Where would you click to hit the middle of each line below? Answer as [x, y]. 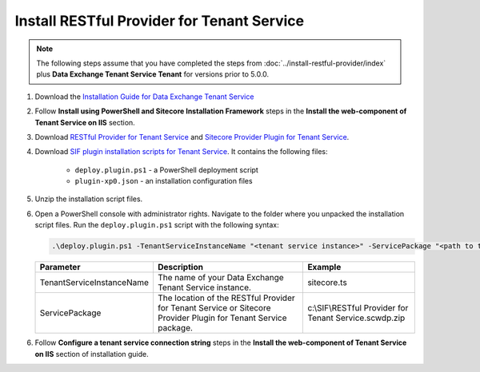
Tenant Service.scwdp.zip [356, 318]
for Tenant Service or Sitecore [214, 308]
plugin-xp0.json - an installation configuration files [164, 181]
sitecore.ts [327, 283]
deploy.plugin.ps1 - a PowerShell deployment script [167, 170]
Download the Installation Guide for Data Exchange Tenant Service [144, 97]
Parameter [60, 267]
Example [324, 267]
